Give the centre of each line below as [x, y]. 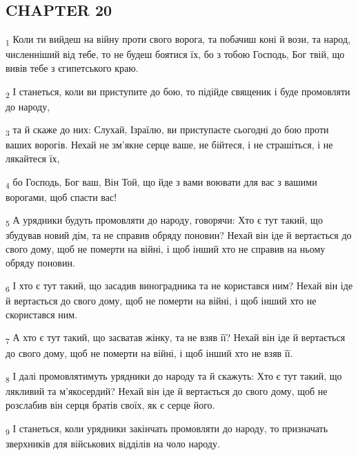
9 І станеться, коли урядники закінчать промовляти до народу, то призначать [167, 429]
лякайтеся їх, [33, 158]
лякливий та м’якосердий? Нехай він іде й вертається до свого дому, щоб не [167, 391]
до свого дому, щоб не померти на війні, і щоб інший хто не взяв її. [149, 352]
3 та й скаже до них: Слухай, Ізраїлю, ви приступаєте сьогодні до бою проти [167, 130]
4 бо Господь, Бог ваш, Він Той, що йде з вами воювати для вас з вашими [161, 182]
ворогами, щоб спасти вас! [61, 196]
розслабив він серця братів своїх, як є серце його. [110, 404]
